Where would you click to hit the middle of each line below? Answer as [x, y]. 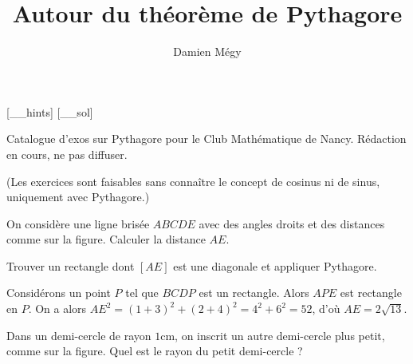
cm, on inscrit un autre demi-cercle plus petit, [273, 335]
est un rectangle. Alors [254, 293]
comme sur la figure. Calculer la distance [106, 239]
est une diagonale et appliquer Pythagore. [275, 265]
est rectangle [371, 293]
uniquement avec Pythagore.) [78, 197]
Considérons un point [59, 293]
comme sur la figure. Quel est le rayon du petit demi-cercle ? [155, 351]
